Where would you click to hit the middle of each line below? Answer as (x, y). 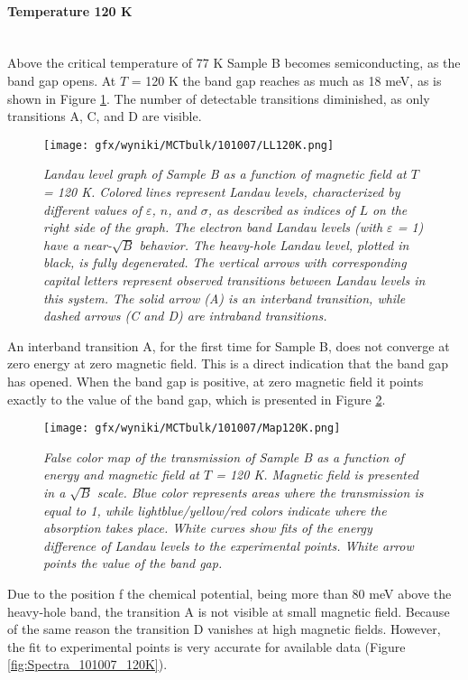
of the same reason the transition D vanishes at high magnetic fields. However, (224, 629)
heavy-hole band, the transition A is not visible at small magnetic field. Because (229, 611)
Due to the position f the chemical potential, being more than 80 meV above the (229, 593)
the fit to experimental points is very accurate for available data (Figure (206, 646)
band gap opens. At (62, 80)
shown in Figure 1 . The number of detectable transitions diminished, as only (219, 98)
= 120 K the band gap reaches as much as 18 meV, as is (286, 80)
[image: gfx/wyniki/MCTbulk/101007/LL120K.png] (189, 145)
